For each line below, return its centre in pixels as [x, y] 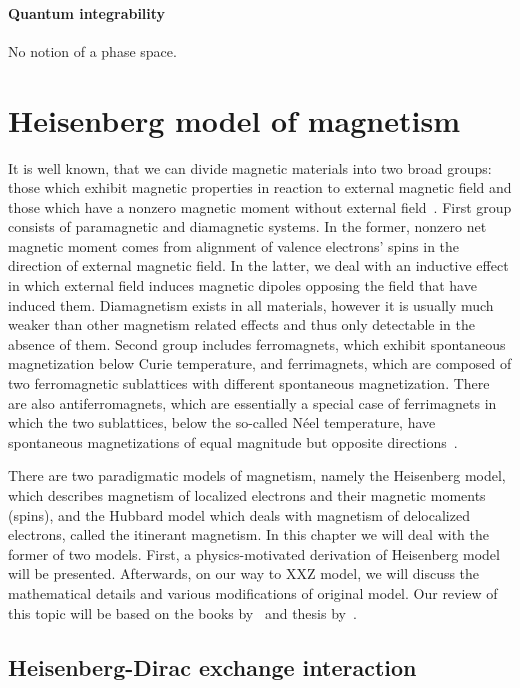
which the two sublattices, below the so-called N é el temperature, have [222, 422]
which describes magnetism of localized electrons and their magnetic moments [247, 495]
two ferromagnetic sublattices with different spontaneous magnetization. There [249, 383]
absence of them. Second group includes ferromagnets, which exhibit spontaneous [257, 343]
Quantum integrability [87, 12]
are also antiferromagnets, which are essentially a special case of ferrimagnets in [252, 402]
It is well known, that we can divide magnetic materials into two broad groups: [250, 167]
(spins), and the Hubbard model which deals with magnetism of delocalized [239, 514]
